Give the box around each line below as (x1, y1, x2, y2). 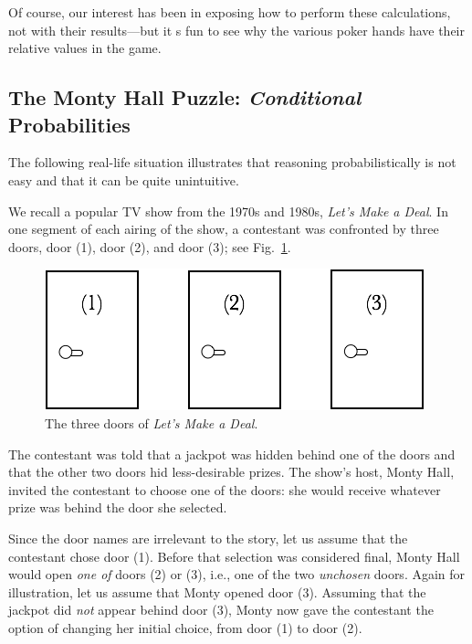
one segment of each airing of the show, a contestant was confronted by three (8, 219, 439, 238)
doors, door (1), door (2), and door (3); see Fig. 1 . (8, 237, 291, 256)
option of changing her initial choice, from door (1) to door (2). (8, 618, 362, 637)
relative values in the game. (8, 38, 162, 58)
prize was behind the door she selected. (8, 498, 227, 517)
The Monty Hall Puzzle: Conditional (8, 83, 362, 111)
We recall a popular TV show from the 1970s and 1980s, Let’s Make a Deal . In (8, 201, 448, 220)
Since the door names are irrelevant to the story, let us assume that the (8, 528, 408, 547)
